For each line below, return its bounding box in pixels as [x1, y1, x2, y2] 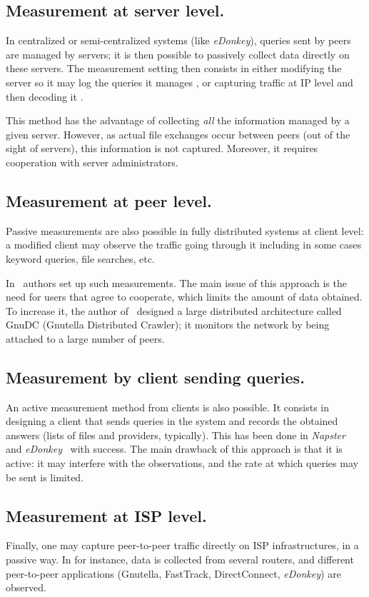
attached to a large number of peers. [6, 331, 165, 346]
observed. [6, 580, 46, 595]
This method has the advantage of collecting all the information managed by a [6, 113, 350, 128]
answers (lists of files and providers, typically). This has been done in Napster [6, 427, 345, 442]
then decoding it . [6, 89, 84, 104]
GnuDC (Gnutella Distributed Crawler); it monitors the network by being [6, 317, 330, 332]
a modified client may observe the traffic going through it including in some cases [6, 237, 362, 252]
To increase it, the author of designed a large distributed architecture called [6, 303, 342, 318]
